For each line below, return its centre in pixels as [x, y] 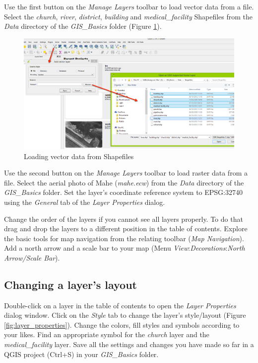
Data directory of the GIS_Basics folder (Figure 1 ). [83, 26]
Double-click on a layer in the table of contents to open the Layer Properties [120, 305]
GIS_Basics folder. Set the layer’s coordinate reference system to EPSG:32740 [124, 192]
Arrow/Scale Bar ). [32, 257]
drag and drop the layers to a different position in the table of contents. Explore [126, 228]
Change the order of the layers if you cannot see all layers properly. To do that [124, 219]
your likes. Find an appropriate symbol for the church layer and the [107, 334]
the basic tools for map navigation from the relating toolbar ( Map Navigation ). [124, 238]
